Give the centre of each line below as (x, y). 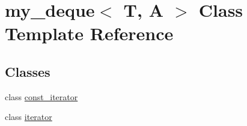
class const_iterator (41, 96)
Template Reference (89, 33)
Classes (28, 71)
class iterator (29, 117)
